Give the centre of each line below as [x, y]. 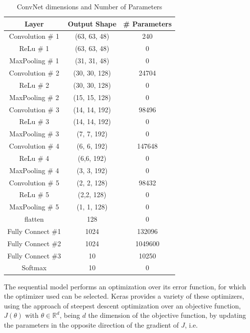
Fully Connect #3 [34, 255]
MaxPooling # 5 [34, 207]
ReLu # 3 [34, 121]
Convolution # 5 [34, 182]
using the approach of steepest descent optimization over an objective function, [123, 305]
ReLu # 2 [34, 85]
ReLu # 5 [34, 194]
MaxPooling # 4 [34, 170]
